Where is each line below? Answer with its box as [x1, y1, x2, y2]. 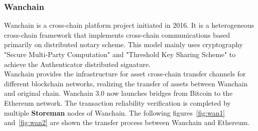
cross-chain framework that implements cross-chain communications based [4, 29, 230, 40]
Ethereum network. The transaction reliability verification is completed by [4, 97, 231, 108]
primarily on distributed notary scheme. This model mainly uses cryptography [4, 39, 243, 50]
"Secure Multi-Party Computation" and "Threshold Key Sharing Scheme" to [4, 49, 236, 59]
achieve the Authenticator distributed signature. [4, 59, 151, 69]
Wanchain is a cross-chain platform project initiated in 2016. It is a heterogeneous [4, 20, 255, 30]
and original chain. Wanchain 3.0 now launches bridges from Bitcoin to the [4, 88, 233, 98]
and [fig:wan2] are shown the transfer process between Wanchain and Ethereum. [4, 117, 250, 128]
